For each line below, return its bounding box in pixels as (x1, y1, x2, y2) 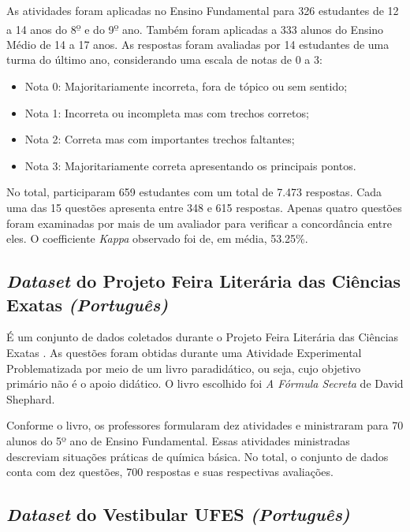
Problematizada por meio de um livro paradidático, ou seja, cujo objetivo (6, 359, 361, 376)
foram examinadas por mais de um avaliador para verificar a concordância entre (6, 214, 392, 231)
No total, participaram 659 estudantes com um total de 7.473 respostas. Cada (6, 184, 382, 200)
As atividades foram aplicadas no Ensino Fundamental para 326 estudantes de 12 (6, 2, 399, 18)
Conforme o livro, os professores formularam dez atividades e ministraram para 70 (6, 417, 404, 433)
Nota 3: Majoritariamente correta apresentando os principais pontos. (24, 157, 356, 173)
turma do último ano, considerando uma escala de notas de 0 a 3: (6, 51, 322, 68)
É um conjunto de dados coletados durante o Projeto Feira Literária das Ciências (6, 329, 399, 345)
